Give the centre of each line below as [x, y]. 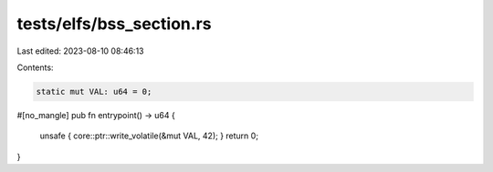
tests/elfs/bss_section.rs [114, 24]
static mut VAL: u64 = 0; [94, 91]
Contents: [35, 67]
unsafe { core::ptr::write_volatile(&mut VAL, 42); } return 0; [149, 136]
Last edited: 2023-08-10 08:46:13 [80, 51]
